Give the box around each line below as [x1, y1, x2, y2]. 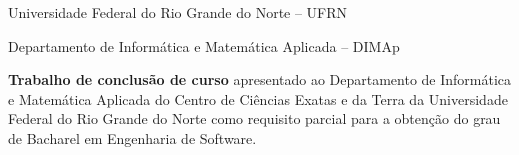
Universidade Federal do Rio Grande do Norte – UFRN [8, 2, 348, 22]
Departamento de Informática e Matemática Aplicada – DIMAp [8, 35, 400, 56]
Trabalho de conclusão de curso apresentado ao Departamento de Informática [8, 69, 512, 90]
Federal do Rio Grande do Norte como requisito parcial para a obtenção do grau [8, 108, 501, 129]
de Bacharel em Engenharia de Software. [8, 127, 257, 148]
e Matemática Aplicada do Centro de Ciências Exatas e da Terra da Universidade [8, 88, 508, 109]
